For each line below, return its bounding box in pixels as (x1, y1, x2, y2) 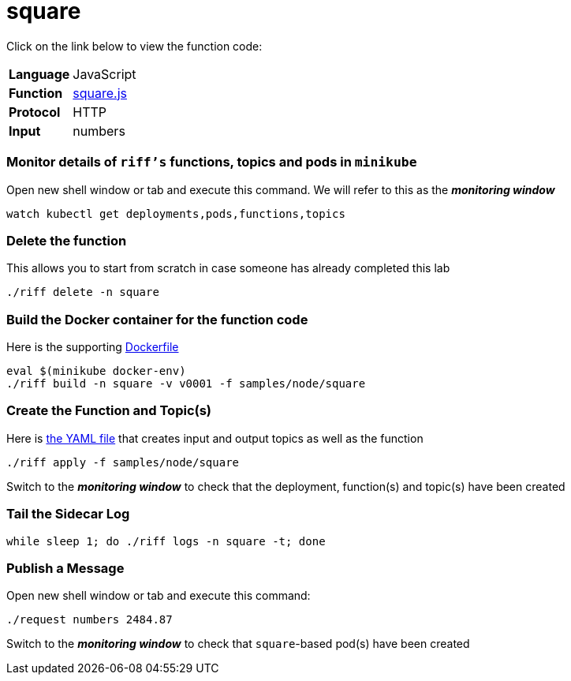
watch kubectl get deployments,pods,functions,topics (6, 207, 345, 220)
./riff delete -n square (6, 286, 159, 299)
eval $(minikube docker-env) (6, 365, 186, 377)
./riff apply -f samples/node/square (6, 455, 240, 469)
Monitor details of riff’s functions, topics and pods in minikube (6, 154, 417, 170)
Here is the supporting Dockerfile (6, 340, 179, 354)
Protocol (9, 103, 61, 120)
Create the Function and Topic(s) (6, 402, 212, 419)
